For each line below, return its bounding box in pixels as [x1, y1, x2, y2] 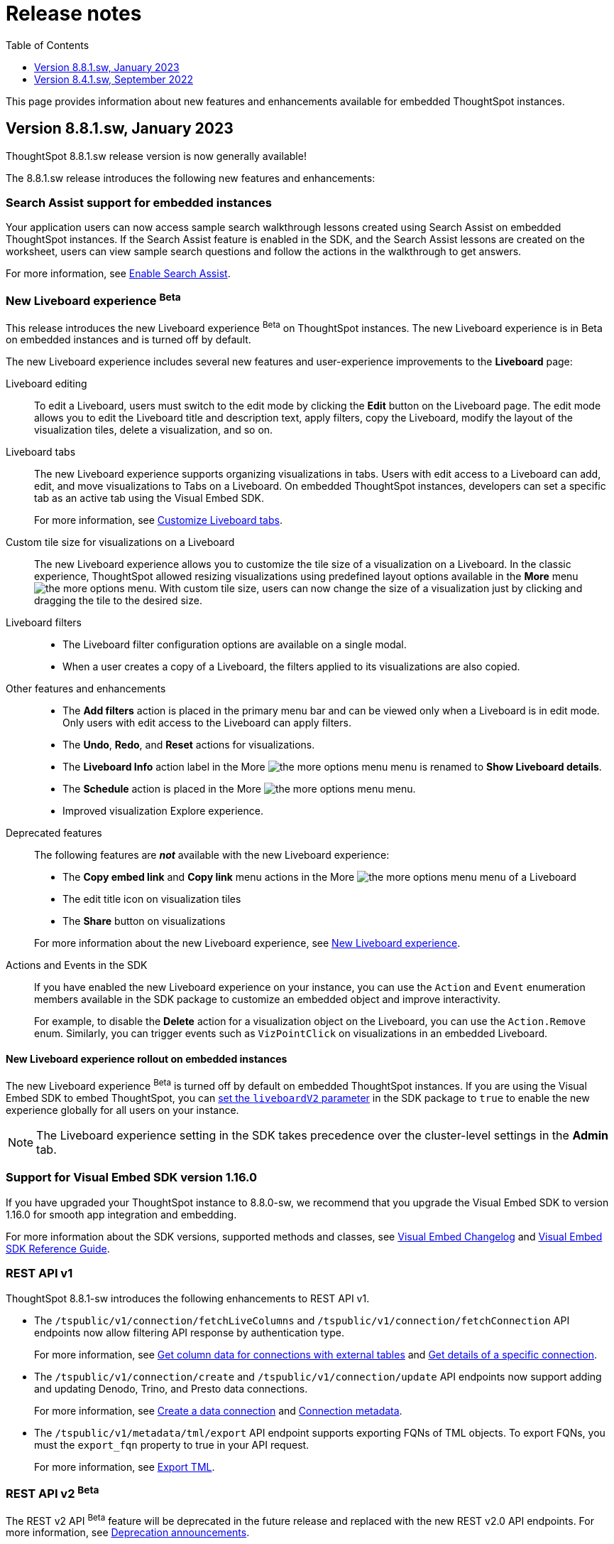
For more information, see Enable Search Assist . [6, 267, 231, 280]
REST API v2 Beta [6, 1484, 99, 1501]
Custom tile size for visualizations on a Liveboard [6, 536, 235, 549]
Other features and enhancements [6, 682, 166, 695]
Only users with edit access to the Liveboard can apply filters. [62, 717, 351, 729]
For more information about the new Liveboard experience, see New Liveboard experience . [34, 937, 461, 950]
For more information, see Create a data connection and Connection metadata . [34, 1404, 402, 1417]
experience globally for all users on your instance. [6, 1104, 239, 1117]
